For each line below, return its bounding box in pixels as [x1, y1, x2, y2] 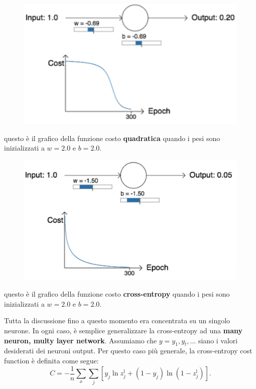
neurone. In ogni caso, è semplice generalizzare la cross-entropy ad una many [4, 325, 243, 335]
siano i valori [198, 335, 238, 345]
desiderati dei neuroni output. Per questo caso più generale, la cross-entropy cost [4, 345, 252, 356]
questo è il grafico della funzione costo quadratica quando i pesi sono [4, 133, 220, 143]
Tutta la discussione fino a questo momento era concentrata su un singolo [4, 315, 230, 326]
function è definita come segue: [4, 355, 99, 365]
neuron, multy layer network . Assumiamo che [4, 335, 157, 345]
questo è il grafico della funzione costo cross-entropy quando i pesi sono [4, 289, 230, 299]
